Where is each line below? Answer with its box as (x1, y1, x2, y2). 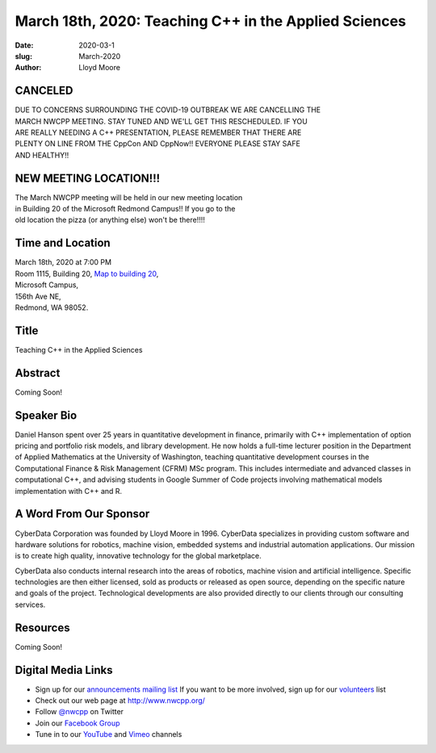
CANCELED (15, 84, 73, 98)
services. (15, 600, 46, 609)
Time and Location (15, 236, 111, 250)
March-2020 (78, 51, 121, 61)
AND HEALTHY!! (15, 150, 69, 160)
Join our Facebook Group (35, 718, 120, 728)
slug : (15, 51, 32, 61)
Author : (15, 63, 42, 73)
